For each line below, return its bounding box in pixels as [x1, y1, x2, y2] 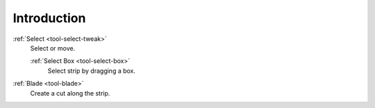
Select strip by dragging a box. [47, 66, 135, 75]
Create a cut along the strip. [30, 89, 110, 97]
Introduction [12, 10, 86, 26]
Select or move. [30, 44, 76, 52]
